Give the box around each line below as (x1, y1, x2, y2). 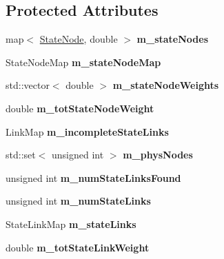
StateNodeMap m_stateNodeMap (6, 54, 161, 69)
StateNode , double (39, 32, 118, 46)
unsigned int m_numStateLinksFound (6, 170, 181, 185)
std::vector (6, 78, 50, 92)
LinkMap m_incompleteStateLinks (6, 124, 169, 138)
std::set (6, 147, 36, 162)
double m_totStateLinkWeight (6, 240, 150, 254)
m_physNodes (123, 147, 193, 162)
